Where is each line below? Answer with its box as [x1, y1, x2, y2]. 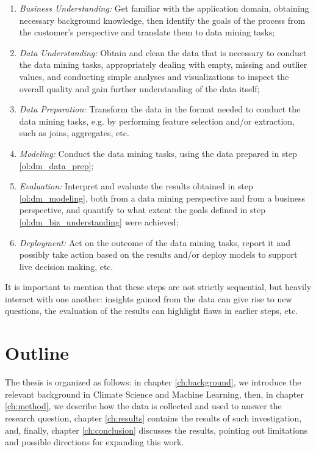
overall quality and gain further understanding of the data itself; [19, 82, 260, 95]
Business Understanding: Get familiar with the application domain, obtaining [19, 2, 309, 14]
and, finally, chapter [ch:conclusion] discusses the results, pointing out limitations [5, 423, 308, 436]
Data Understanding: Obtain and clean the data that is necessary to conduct [19, 46, 307, 59]
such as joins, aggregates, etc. [19, 126, 129, 139]
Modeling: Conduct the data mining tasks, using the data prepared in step [19, 147, 297, 159]
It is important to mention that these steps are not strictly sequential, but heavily [5, 280, 312, 293]
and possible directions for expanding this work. [5, 436, 184, 448]
